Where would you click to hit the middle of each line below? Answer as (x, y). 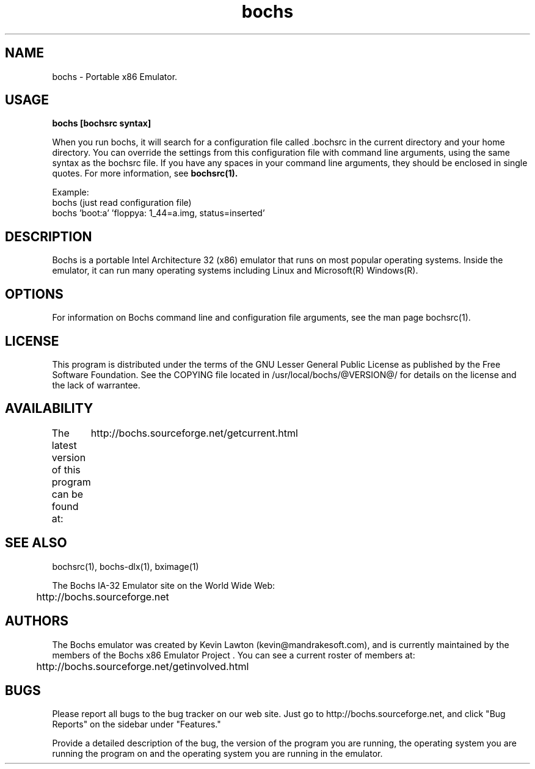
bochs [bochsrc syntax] (102, 123)
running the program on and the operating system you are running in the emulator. (217, 754)
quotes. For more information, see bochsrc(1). (145, 173)
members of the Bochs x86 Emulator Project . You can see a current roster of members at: (234, 655)
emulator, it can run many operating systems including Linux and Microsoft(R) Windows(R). (235, 271)
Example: (71, 192)
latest (64, 445)
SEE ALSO (36, 543)
